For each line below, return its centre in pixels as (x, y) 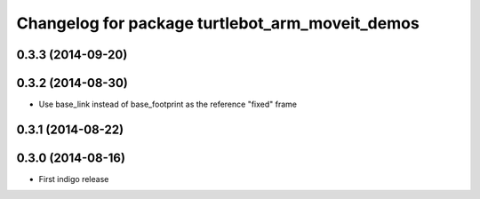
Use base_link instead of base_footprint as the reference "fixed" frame (168, 104)
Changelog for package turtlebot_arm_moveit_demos (218, 23)
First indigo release (74, 179)
